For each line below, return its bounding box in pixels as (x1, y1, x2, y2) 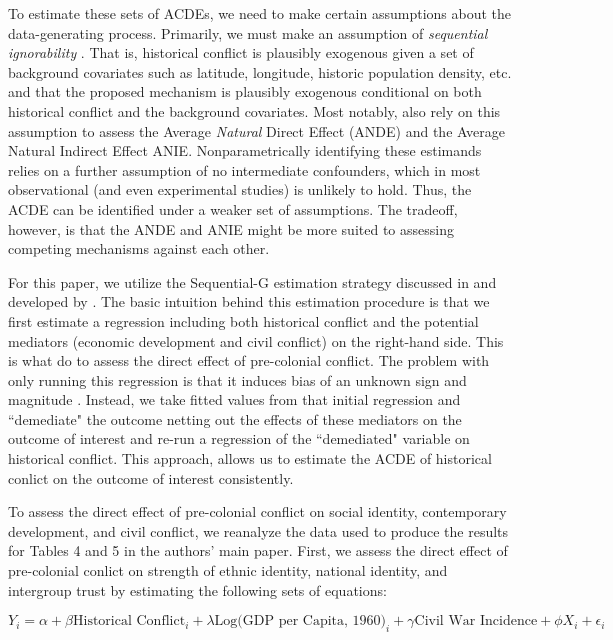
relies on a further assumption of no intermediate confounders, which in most (8, 159, 481, 180)
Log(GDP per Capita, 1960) (214, 614, 387, 629)
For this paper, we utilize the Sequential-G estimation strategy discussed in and (8, 271, 497, 292)
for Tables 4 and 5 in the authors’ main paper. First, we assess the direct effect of (8, 540, 508, 561)
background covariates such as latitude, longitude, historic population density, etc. (8, 61, 512, 82)
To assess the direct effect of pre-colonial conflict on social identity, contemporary (8, 501, 507, 522)
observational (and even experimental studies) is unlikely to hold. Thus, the (8, 179, 472, 200)
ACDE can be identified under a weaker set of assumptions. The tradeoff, (8, 198, 458, 219)
